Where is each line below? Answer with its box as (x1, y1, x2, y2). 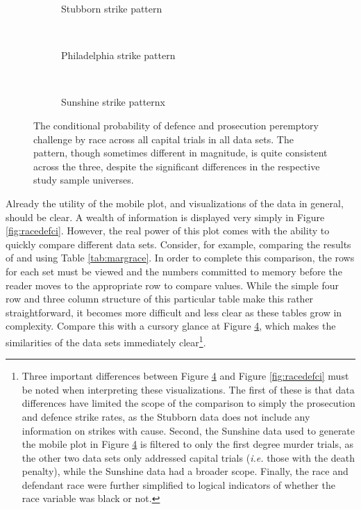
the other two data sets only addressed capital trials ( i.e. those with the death (22, 450, 355, 464)
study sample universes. (33, 172, 134, 187)
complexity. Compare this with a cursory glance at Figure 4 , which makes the (6, 318, 336, 333)
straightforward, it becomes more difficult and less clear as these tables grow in (6, 305, 342, 319)
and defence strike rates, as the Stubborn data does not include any (22, 409, 310, 423)
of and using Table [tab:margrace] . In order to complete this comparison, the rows (6, 250, 355, 265)
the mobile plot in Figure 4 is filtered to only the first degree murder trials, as (22, 437, 353, 451)
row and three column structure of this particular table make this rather (6, 291, 314, 306)
